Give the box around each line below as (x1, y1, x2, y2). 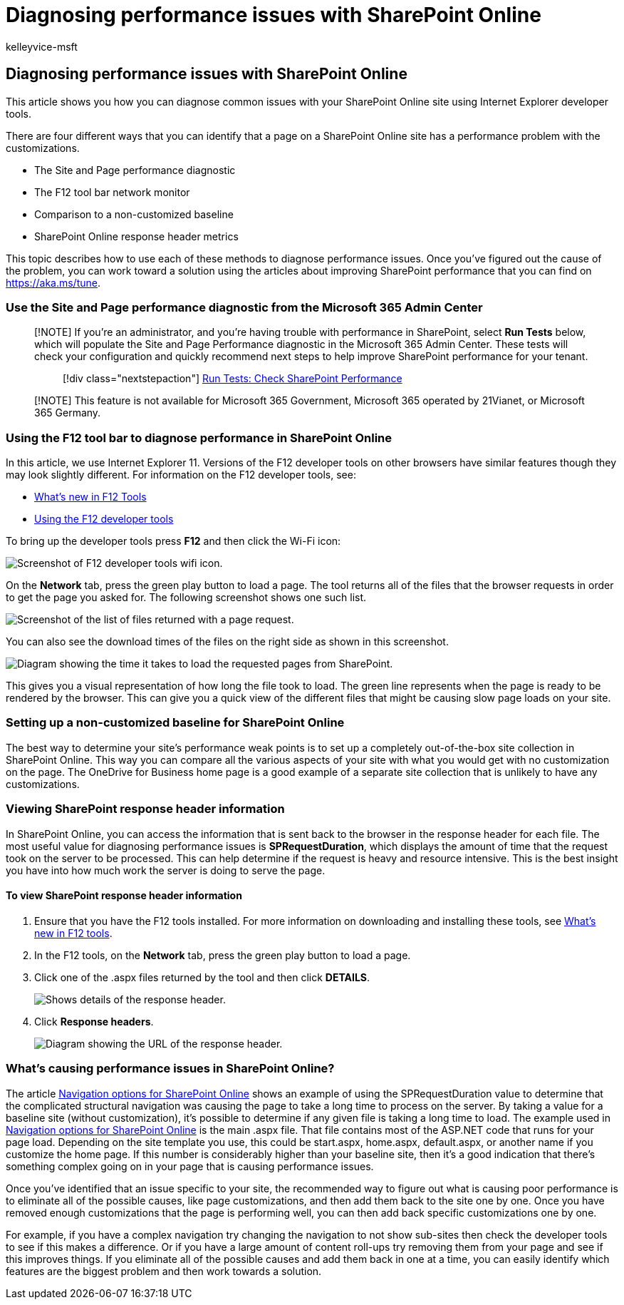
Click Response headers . (34, 1015, 154, 1028)
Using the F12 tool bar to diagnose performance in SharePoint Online (6, 430, 392, 445)
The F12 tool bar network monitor (34, 185, 190, 198)
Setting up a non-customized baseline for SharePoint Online (6, 715, 345, 730)
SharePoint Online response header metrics (34, 230, 239, 242)
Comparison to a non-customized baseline (34, 208, 234, 220)
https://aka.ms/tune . (6, 276, 100, 289)
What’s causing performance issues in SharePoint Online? (6, 1061, 335, 1076)
